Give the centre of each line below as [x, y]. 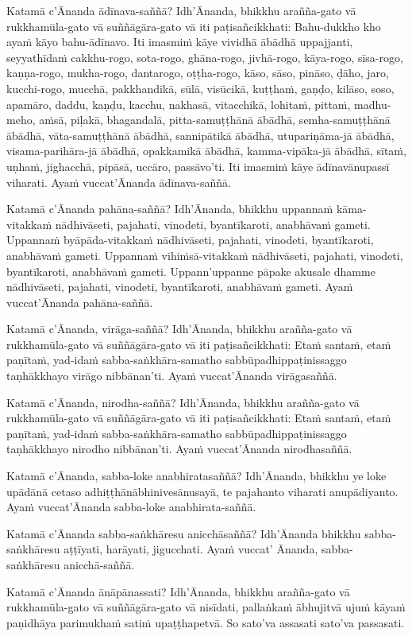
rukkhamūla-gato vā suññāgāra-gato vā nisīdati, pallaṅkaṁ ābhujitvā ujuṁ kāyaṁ [206, 607]
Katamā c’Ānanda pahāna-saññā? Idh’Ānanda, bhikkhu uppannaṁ [170, 209]
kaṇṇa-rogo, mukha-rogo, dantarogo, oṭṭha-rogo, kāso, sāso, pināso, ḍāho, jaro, [198, 73]
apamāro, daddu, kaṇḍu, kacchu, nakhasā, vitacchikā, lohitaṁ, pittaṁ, [179, 104]
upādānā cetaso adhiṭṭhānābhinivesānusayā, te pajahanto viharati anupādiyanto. [202, 491]
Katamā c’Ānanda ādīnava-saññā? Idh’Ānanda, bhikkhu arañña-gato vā [181, 10]
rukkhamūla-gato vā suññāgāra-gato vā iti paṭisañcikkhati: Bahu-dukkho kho [194, 26]
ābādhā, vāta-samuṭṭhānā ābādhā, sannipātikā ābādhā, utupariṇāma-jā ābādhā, [200, 135]
